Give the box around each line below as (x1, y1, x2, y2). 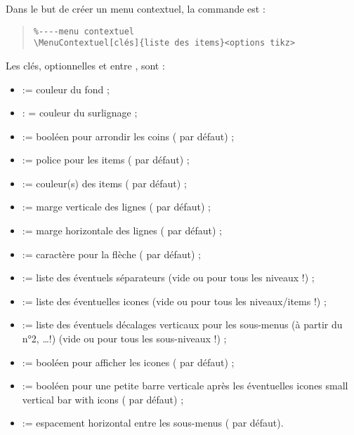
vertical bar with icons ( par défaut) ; (22, 391, 184, 406)
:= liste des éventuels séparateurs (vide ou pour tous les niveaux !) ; (22, 270, 315, 285)
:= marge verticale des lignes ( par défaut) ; (22, 199, 211, 214)
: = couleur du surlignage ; (22, 105, 138, 120)
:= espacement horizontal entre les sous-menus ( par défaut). (22, 415, 284, 430)
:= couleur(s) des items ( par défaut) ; (22, 175, 187, 190)
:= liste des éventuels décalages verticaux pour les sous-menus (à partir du (22, 317, 343, 332)
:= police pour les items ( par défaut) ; (22, 152, 190, 167)
